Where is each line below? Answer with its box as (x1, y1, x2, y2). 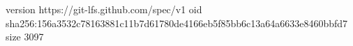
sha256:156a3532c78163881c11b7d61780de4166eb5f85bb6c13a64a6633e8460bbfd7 (6, 15, 348, 30)
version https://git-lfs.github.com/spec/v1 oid (6, 2, 202, 16)
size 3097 (6, 29, 44, 44)
